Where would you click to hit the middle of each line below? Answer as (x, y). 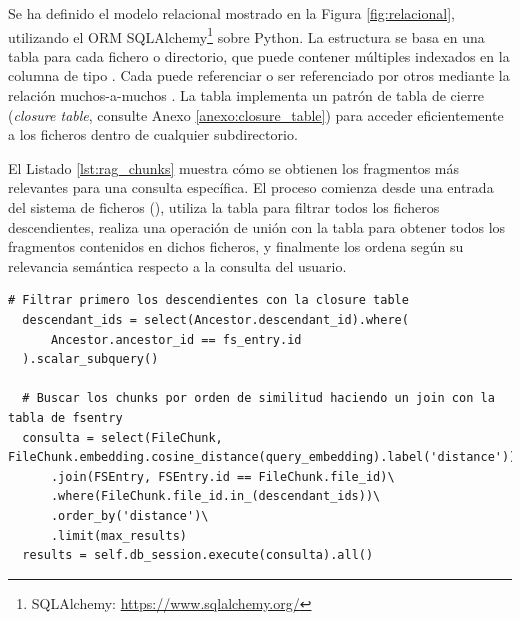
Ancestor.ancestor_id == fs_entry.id (176, 339)
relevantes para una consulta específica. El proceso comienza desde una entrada (251, 187)
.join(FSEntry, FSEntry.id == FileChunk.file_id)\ (222, 476)
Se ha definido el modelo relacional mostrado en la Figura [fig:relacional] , (231, 13)
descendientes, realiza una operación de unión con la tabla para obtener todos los (257, 226)
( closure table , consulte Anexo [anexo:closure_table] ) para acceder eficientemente (256, 114)
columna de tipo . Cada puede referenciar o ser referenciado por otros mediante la (259, 75)
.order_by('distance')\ (129, 515)
